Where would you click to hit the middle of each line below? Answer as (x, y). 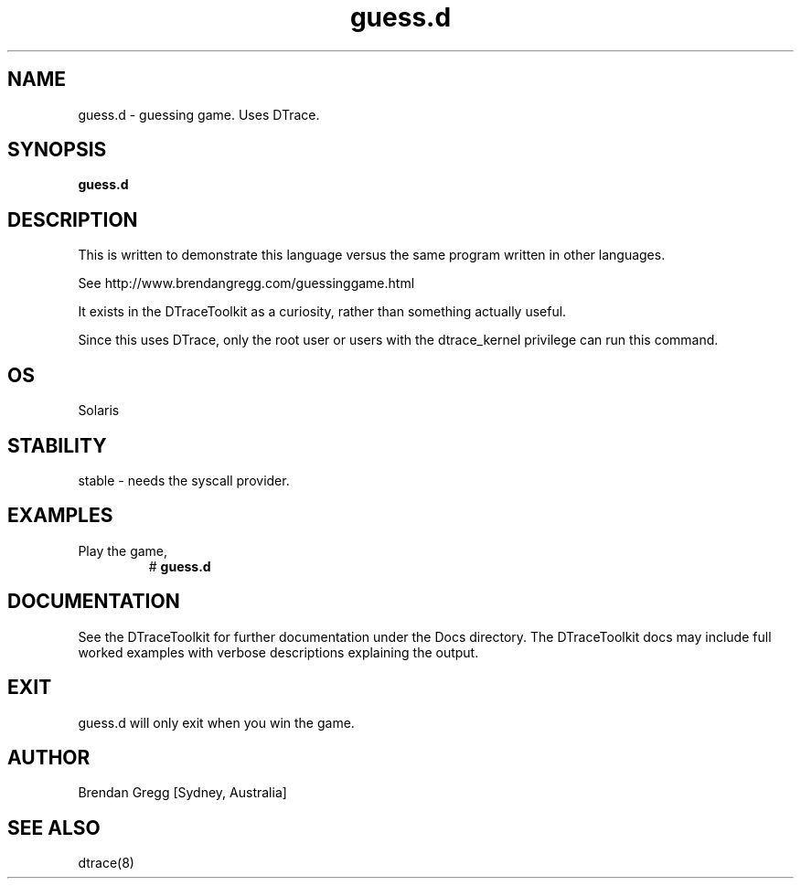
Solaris (99, 411)
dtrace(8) (106, 863)
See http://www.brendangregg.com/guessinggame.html (246, 283)
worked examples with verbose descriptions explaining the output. (278, 652)
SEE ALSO (54, 827)
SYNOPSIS (57, 150)
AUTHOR (49, 757)
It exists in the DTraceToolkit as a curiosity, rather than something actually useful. (322, 312)
